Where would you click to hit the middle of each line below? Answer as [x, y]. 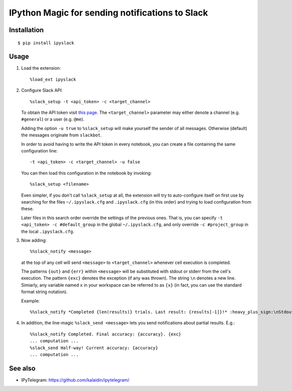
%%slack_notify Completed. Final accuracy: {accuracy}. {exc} [106, 334]
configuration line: [39, 150]
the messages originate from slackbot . [62, 135]
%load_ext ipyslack [53, 79]
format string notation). [44, 292]
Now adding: [34, 240]
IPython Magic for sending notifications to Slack [109, 13]
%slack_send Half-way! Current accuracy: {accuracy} [94, 348]
